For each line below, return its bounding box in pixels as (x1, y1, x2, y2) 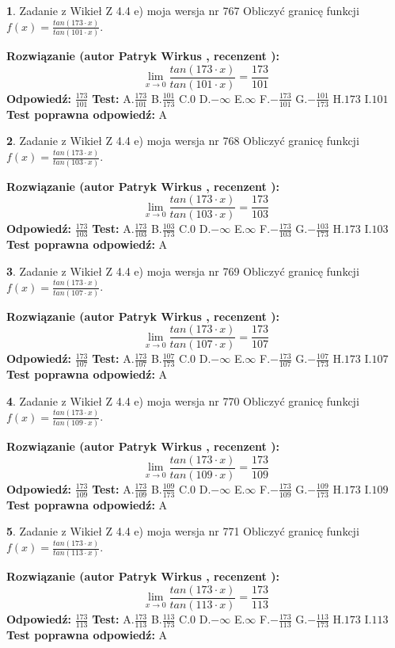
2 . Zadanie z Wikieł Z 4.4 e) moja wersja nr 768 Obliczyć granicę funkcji (6, 132, 359, 149)
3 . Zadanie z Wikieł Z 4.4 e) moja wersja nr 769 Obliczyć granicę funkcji (6, 262, 359, 279)
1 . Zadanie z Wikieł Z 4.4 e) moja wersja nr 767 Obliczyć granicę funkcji (6, 2, 359, 18)
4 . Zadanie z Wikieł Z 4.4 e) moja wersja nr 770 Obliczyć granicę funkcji (6, 392, 359, 409)
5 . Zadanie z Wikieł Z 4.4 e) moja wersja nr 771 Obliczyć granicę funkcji (6, 523, 359, 539)
